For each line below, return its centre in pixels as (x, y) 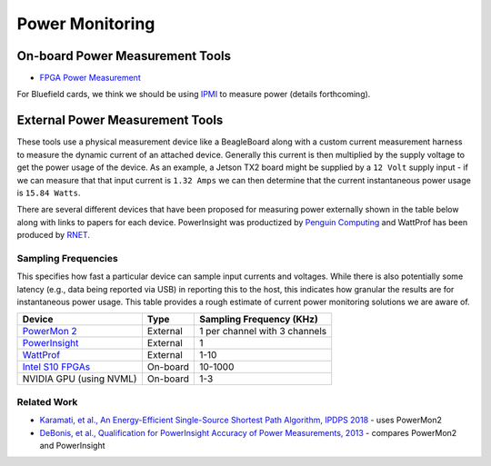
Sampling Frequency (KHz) (258, 320)
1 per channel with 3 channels (263, 332)
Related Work (47, 402)
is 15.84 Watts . (49, 193)
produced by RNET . (54, 235)
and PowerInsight (72, 445)
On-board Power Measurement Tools (124, 56)
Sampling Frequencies (67, 258)
